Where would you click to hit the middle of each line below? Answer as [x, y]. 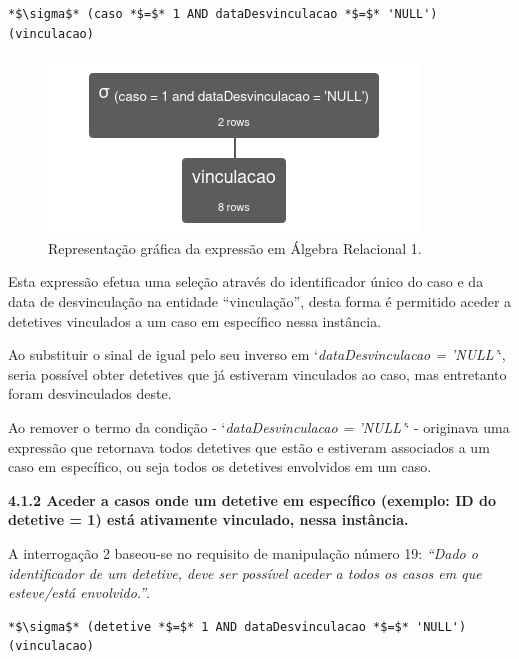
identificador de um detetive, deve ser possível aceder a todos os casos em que [245, 572]
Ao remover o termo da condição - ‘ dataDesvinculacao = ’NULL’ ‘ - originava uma [259, 426]
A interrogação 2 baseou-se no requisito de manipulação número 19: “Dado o [243, 552]
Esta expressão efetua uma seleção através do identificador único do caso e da [246, 281]
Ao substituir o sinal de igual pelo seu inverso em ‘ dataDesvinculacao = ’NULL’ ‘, [257, 354]
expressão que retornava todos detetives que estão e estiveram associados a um [249, 446]
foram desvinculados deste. [90, 393]
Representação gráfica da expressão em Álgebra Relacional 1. [235, 247]
